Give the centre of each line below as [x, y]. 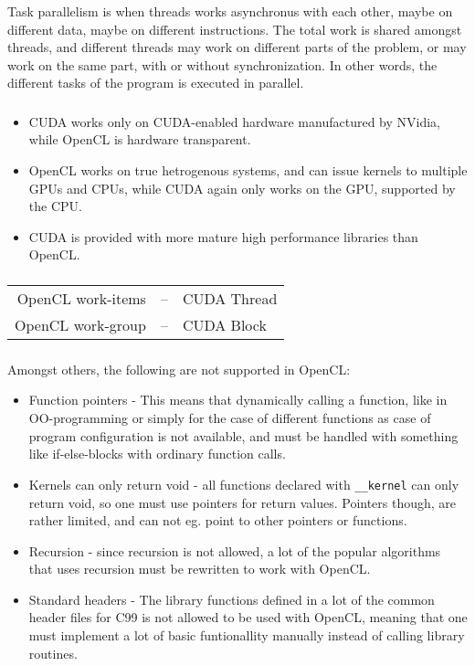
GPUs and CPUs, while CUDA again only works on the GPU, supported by [242, 188]
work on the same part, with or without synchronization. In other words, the [222, 64]
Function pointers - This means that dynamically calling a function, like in [238, 400]
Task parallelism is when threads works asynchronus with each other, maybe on [230, 11]
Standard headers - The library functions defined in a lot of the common [232, 599]
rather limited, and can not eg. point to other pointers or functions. [218, 520]
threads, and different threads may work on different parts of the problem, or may [237, 47]
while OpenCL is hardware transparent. [140, 139]
